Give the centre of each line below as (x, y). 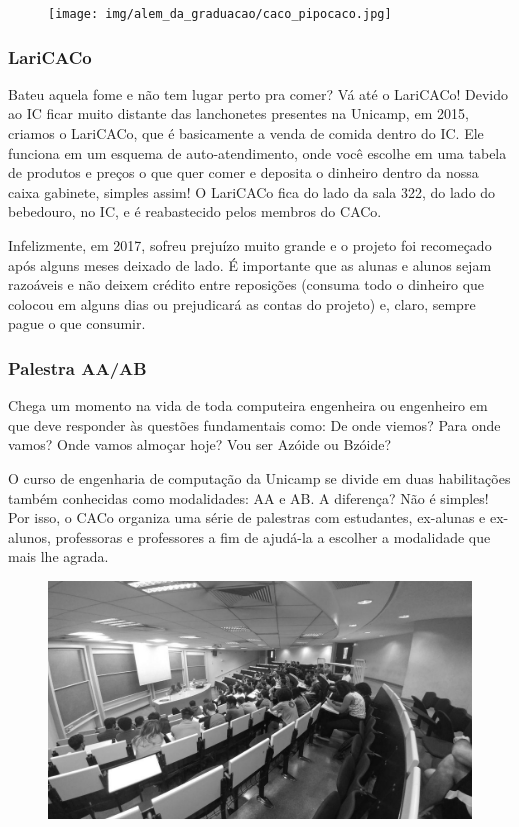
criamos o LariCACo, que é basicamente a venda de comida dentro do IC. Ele (246, 133)
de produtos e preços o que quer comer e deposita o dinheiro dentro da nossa (243, 172)
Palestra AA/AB (77, 367)
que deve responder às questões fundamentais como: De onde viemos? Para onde (254, 424)
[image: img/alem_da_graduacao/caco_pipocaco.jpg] (220, 14)
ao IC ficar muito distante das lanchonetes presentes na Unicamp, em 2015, (238, 113)
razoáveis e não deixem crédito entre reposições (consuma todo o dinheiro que (246, 284)
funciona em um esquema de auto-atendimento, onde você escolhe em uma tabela (257, 152)
